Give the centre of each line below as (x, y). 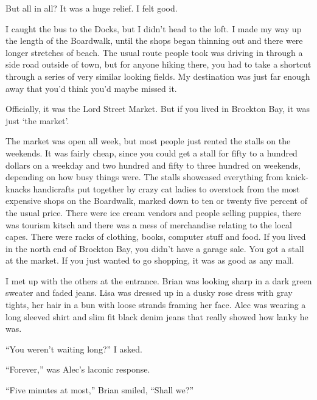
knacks (18, 188)
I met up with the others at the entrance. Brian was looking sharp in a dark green (159, 280)
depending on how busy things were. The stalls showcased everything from (145, 177)
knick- (297, 177)
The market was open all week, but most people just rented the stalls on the (148, 141)
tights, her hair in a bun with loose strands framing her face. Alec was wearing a (156, 305)
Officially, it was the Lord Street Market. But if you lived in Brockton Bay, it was (158, 109)
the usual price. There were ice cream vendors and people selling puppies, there (153, 212)
